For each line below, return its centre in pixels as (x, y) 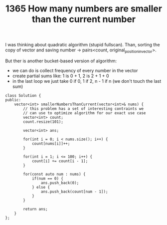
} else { (41, 187)
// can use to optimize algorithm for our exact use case (84, 113)
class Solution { (23, 95)
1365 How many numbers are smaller (84, 9)
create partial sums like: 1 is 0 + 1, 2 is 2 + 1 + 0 (61, 76)
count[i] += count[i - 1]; (60, 161)
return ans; (36, 209)
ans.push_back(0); (60, 183)
